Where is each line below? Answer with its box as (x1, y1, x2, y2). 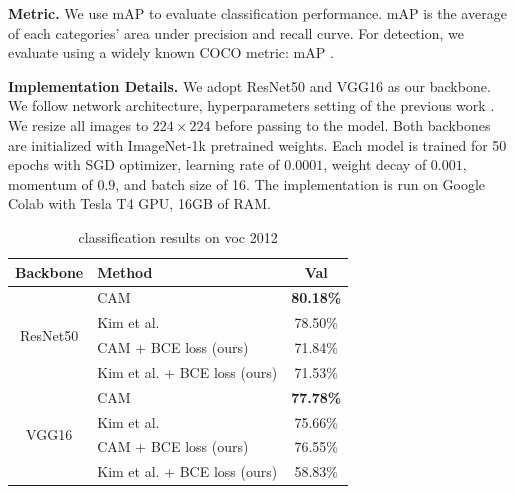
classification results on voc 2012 (78, 226, 278, 247)
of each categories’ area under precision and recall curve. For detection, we (8, 22, 464, 43)
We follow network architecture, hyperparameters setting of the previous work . (8, 95, 495, 116)
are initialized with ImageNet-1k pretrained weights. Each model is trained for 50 (8, 134, 507, 155)
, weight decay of (323, 154, 427, 175)
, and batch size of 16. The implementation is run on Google (115, 173, 486, 194)
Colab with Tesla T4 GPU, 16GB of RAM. (8, 193, 271, 214)
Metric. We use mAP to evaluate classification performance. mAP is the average (8, 3, 507, 23)
